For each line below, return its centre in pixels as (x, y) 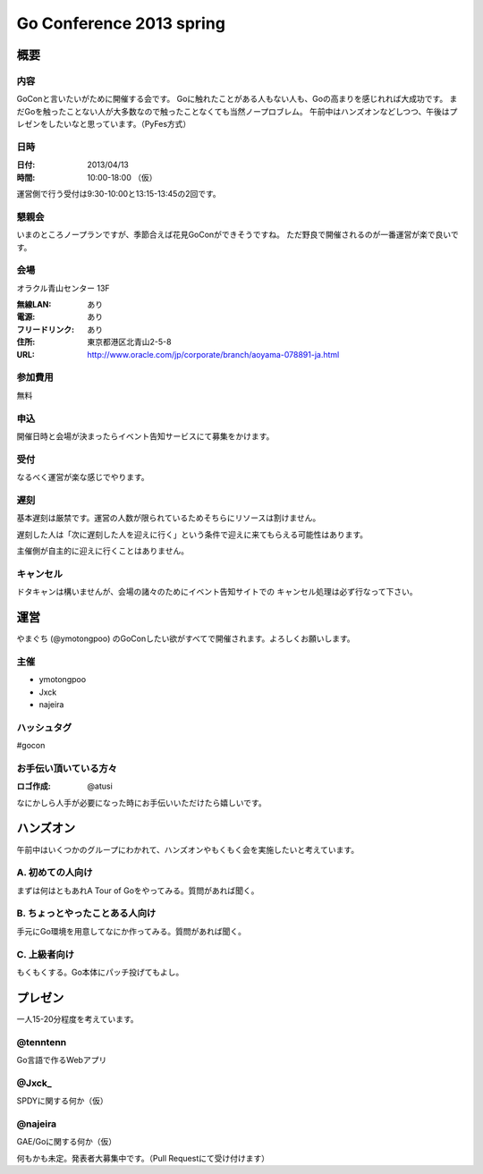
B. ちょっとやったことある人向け (86, 914)
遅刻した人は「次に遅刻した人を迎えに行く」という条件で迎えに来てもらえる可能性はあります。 (192, 534)
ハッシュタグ (44, 727)
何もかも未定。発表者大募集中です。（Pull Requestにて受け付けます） (143, 1158)
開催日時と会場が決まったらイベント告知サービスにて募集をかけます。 (145, 436)
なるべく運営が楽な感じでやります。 (83, 477)
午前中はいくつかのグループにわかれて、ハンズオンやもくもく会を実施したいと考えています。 (188, 849)
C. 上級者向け (46, 954)
